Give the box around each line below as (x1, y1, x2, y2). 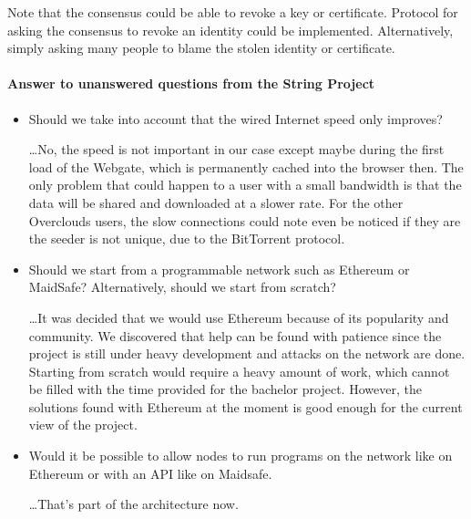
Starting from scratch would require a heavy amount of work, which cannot (28, 361, 450, 380)
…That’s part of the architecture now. (28, 494, 239, 514)
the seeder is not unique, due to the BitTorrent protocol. (28, 229, 345, 248)
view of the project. (28, 415, 138, 434)
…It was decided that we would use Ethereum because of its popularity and (28, 307, 449, 327)
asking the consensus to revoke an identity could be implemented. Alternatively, (7, 20, 454, 39)
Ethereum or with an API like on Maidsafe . (28, 463, 272, 483)
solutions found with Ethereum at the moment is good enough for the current (28, 397, 463, 416)
